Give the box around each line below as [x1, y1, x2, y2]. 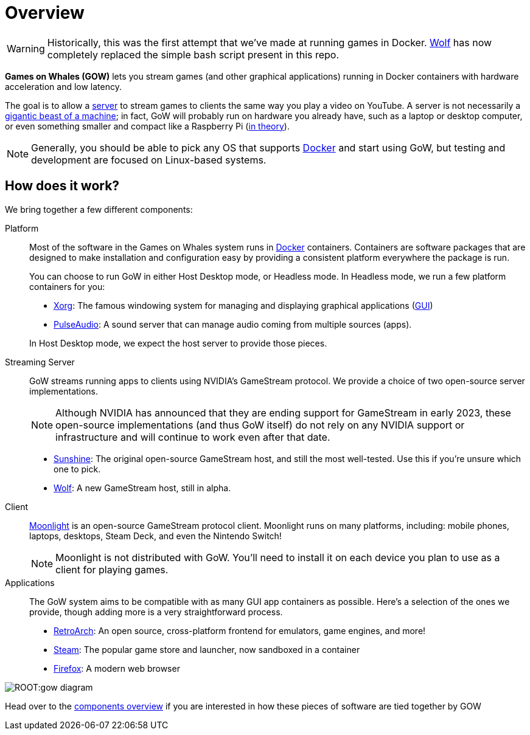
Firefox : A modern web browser [54, 663, 180, 674]
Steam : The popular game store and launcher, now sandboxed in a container [54, 644, 360, 655]
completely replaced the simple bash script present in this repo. [47, 48, 340, 61]
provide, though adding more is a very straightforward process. [29, 606, 283, 617]
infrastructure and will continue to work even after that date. [55, 430, 330, 443]
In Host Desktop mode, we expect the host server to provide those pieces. [29, 337, 327, 348]
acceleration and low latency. [5, 81, 122, 92]
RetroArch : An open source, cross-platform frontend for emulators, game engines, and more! [54, 625, 426, 636]
